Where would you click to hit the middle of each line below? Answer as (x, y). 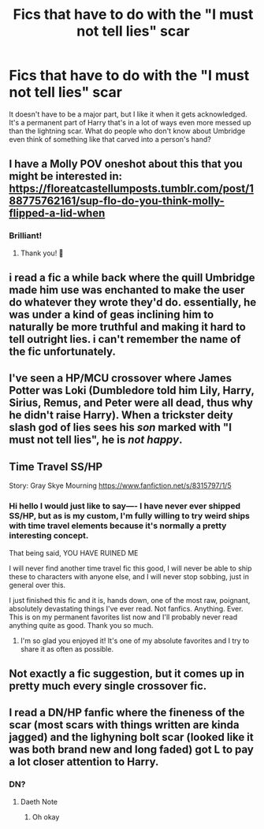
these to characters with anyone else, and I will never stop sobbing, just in (129, 576)
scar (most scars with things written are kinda (124, 725)
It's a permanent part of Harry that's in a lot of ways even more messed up (130, 122)
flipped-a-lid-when (57, 213)
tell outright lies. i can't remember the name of (125, 339)
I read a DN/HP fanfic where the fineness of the (127, 713)
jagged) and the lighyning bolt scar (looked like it (132, 737)
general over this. (37, 585)
